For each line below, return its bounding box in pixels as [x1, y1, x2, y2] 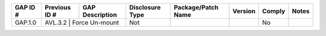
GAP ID [14, 4, 36, 11]
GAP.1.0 [14, 18, 37, 27]
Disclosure [129, 4, 161, 11]
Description [82, 11, 117, 19]
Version [232, 7, 256, 15]
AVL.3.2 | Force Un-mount [45, 18, 120, 27]
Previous [45, 4, 71, 11]
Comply [262, 7, 286, 15]
